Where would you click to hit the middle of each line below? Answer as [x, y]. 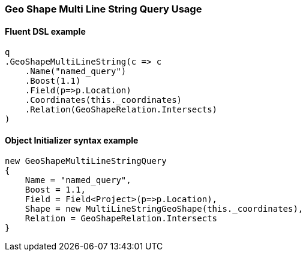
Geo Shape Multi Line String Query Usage [103, 9]
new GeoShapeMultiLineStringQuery [86, 161]
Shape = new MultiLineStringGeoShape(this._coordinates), [164, 209]
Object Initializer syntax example [72, 140]
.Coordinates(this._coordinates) [103, 100]
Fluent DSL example [45, 31]
